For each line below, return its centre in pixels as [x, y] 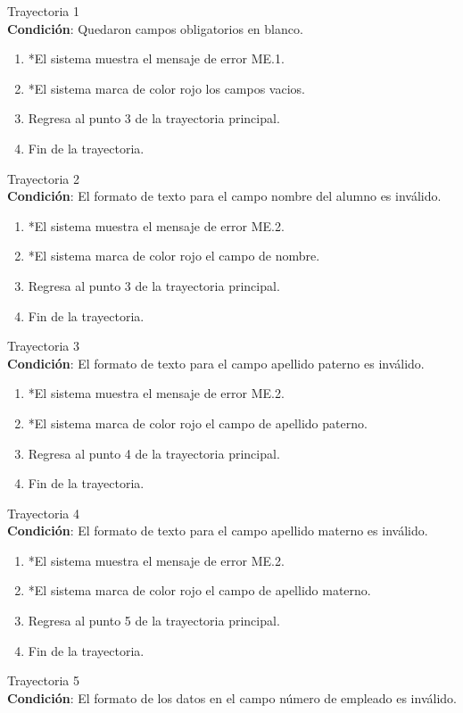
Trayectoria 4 [43, 513]
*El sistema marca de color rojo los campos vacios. [166, 88]
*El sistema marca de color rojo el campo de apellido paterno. [198, 423]
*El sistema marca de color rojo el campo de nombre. [174, 256]
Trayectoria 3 [43, 346]
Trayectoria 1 [43, 11]
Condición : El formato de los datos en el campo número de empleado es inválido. [232, 697]
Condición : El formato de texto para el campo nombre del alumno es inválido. [224, 196]
